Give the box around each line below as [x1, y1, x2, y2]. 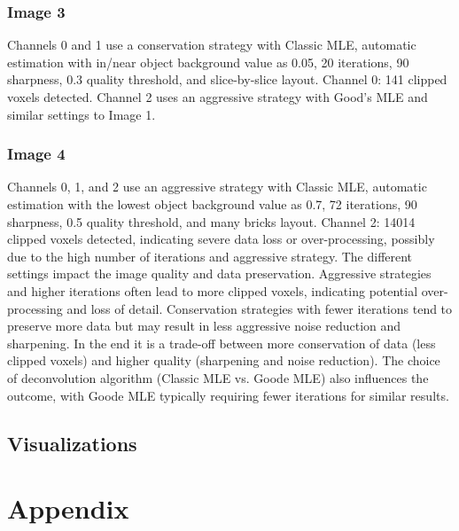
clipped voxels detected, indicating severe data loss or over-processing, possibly [7, 230, 435, 248]
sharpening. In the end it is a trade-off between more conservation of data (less [7, 333, 436, 352]
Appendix [7, 490, 129, 527]
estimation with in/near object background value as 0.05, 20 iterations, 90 [7, 52, 409, 71]
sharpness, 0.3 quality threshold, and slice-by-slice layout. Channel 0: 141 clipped [7, 70, 447, 89]
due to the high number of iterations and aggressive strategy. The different [7, 246, 413, 265]
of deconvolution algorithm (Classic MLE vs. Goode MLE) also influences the [7, 368, 429, 387]
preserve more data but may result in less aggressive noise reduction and [7, 316, 401, 335]
